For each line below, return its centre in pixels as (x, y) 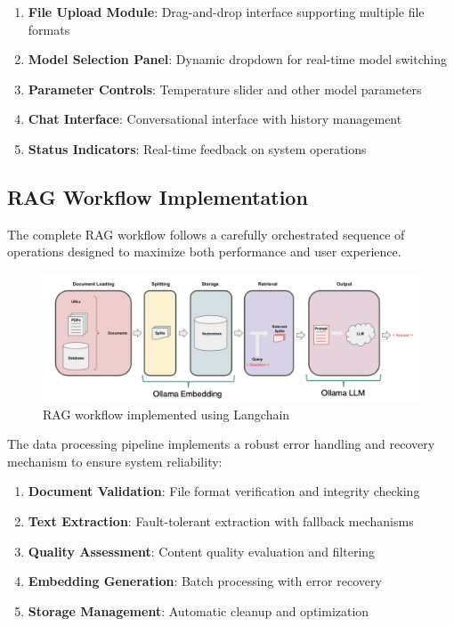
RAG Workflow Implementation (158, 196)
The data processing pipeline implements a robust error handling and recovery (221, 444)
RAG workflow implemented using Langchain (166, 414)
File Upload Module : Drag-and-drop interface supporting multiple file (226, 12)
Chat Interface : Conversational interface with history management (215, 119)
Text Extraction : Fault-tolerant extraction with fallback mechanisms (221, 521)
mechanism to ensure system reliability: (115, 461)
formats (49, 29)
